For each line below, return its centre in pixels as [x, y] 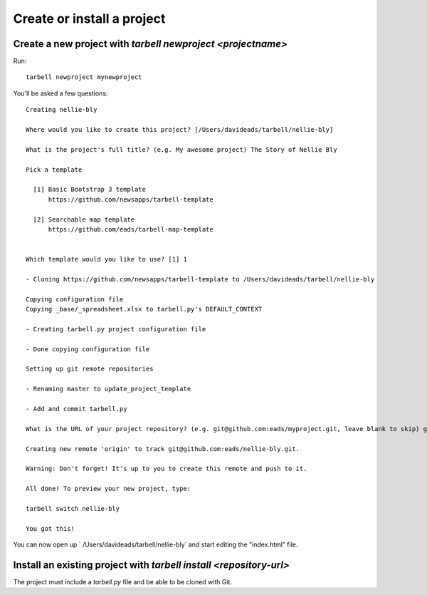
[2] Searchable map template [84, 219]
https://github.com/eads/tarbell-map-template [131, 229]
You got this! [50, 528]
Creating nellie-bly [62, 110]
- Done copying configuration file [88, 349]
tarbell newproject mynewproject [84, 77]
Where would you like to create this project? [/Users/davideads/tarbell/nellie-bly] [180, 130]
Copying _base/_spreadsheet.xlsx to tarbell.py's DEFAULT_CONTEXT [144, 309]
